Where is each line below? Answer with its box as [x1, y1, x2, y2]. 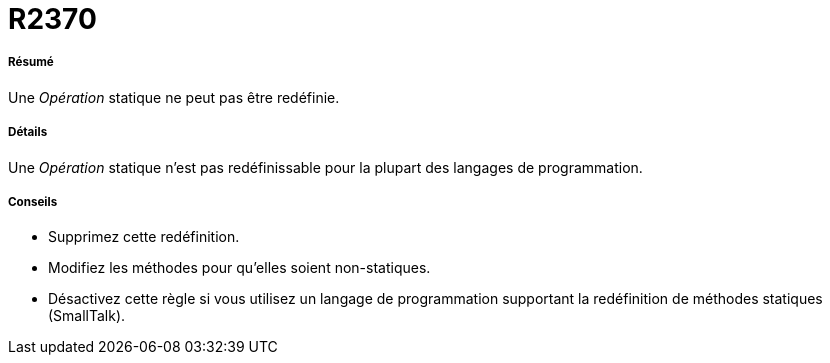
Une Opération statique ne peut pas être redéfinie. [8, 88, 340, 106]
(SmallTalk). [48, 307, 126, 325]
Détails [8, 125, 48, 140]
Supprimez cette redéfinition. [48, 228, 240, 246]
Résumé [8, 55, 54, 70]
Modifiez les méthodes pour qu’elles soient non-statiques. [48, 259, 431, 277]
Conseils [8, 194, 58, 209]
